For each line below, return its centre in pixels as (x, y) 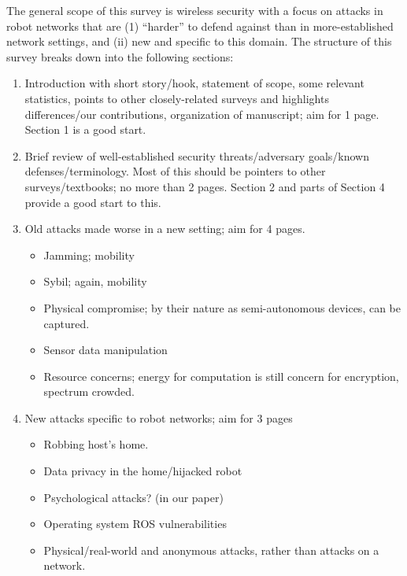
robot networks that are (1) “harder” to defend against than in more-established (200, 26)
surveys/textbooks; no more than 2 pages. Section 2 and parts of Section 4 (205, 186)
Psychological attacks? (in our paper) (133, 497)
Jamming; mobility (89, 255)
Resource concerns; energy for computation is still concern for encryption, (221, 376)
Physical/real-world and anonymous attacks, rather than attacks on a (211, 550)
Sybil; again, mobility (95, 281)
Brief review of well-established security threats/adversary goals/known (197, 155)
